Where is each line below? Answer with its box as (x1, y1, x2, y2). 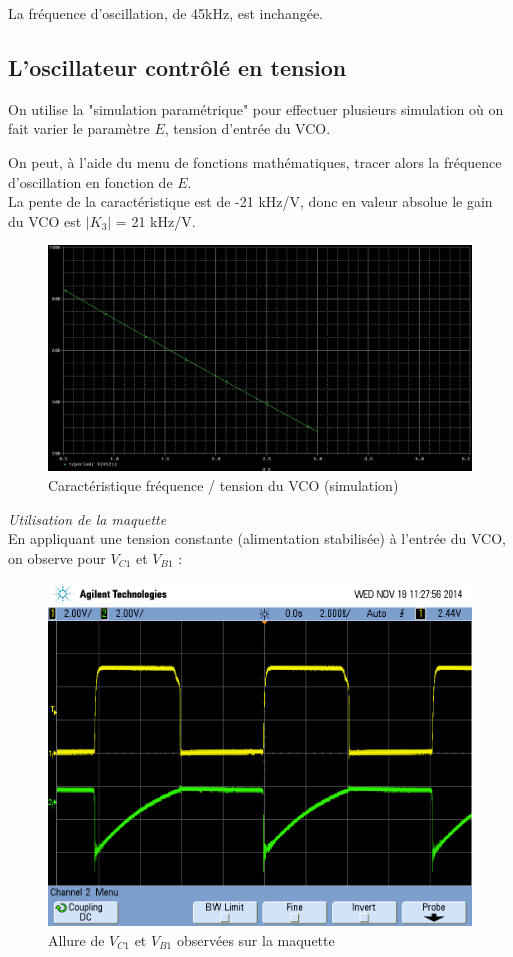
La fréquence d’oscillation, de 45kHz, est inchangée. (8, 3, 323, 23)
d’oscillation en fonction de (8, 171, 173, 192)
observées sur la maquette (176, 929, 335, 950)
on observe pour (8, 547, 106, 568)
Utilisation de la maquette (8, 508, 167, 529)
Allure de (48, 929, 105, 950)
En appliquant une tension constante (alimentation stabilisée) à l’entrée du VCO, (8, 528, 506, 549)
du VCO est (8, 210, 82, 231)
